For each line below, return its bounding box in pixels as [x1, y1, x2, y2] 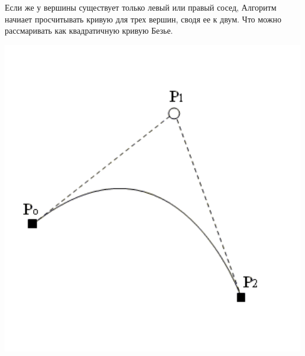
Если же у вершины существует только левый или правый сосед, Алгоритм [5, 1, 277, 13]
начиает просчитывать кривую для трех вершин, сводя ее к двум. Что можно [5, 12, 281, 25]
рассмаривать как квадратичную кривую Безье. [5, 24, 173, 37]
